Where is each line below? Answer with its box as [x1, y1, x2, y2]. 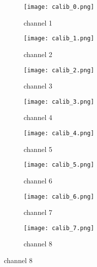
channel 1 [24, 17, 52, 28]
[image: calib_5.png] [24, 161, 95, 169]
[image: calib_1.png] [24, 35, 95, 42]
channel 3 [24, 81, 52, 91]
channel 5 [24, 144, 52, 154]
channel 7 [24, 207, 52, 217]
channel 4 [24, 112, 52, 122]
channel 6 [24, 175, 52, 185]
